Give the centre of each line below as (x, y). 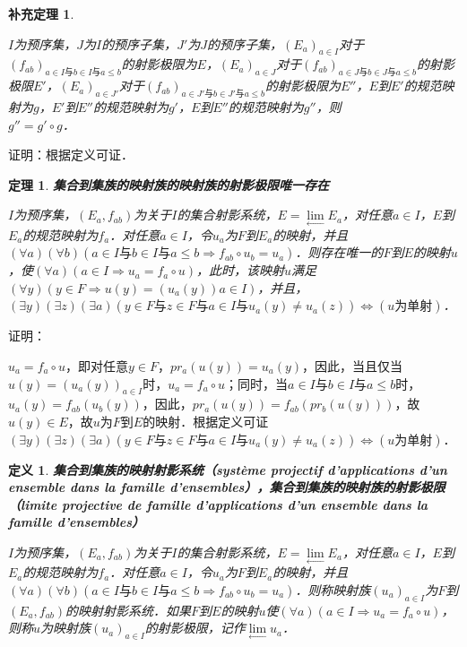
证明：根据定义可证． (71, 155)
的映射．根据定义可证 (206, 421)
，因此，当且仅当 (353, 365)
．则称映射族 (333, 589)
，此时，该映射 (241, 270)
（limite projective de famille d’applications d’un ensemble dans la (218, 504)
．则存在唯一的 (339, 252)
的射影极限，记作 (195, 628)
